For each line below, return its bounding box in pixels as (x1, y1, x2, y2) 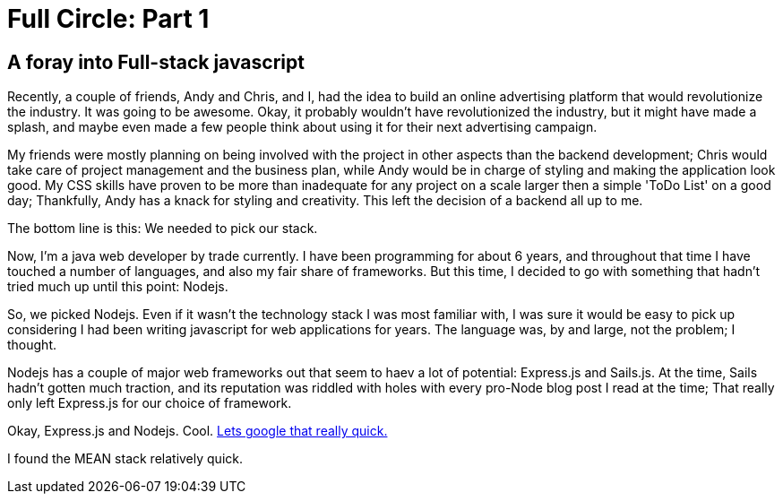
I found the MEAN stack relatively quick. (7, 451, 244, 467)
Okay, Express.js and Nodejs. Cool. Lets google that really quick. (7, 423, 388, 439)
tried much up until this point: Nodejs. (7, 279, 228, 295)
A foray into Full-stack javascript (7, 50, 305, 73)
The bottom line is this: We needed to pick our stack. (7, 220, 318, 237)
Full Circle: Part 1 (7, 4, 210, 34)
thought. (7, 337, 57, 353)
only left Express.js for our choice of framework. (7, 395, 292, 411)
